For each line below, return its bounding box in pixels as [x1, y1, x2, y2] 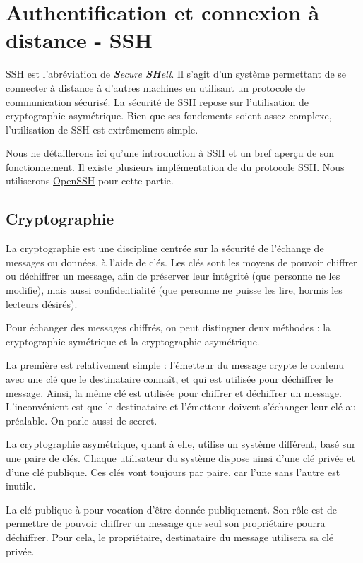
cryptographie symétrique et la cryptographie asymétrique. [6, 333, 260, 348]
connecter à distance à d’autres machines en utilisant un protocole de [6, 80, 305, 95]
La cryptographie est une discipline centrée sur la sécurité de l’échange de [6, 241, 324, 256]
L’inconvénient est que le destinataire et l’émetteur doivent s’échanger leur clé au [6, 399, 357, 414]
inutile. [6, 478, 36, 493]
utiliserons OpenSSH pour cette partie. [6, 173, 174, 188]
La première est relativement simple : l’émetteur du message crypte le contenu [6, 357, 344, 372]
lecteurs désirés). [6, 296, 78, 311]
